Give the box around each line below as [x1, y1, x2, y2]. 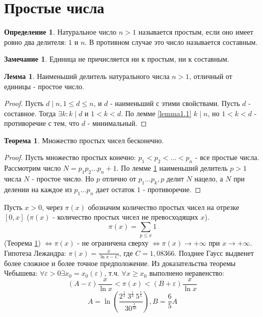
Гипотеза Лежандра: [4, 247, 66, 258]
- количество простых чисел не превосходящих [52, 212, 198, 222]
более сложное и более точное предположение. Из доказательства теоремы [4, 257, 236, 268]
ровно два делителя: [4, 36, 66, 47]
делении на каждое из [4, 183, 72, 194]
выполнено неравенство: [149, 268, 225, 278]
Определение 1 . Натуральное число [4, 27, 117, 37]
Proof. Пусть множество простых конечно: [4, 152, 136, 163]
